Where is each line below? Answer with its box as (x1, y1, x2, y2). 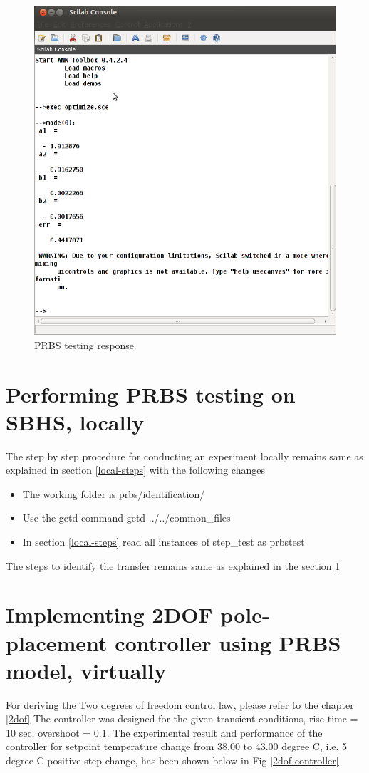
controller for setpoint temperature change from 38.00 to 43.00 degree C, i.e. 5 (6, 739, 348, 754)
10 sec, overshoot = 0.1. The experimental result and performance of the (6, 725, 323, 740)
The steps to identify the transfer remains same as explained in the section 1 (6, 558, 341, 573)
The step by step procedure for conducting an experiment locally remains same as (6, 448, 363, 463)
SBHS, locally (6, 407, 145, 436)
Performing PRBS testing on (6, 379, 296, 408)
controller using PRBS (115, 628, 341, 657)
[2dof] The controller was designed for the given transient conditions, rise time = (6, 711, 358, 726)
